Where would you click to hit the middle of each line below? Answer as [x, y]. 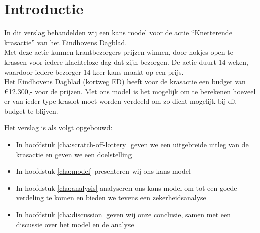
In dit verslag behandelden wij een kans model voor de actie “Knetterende [118, 32]
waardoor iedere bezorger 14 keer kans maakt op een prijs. [94, 71]
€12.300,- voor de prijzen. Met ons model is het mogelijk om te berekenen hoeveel [130, 91]
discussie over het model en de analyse [75, 224]
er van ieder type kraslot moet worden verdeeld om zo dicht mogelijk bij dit [120, 101]
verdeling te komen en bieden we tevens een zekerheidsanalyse [111, 198]
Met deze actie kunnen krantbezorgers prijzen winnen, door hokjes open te [119, 52]
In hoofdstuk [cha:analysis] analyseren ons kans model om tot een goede [126, 188]
